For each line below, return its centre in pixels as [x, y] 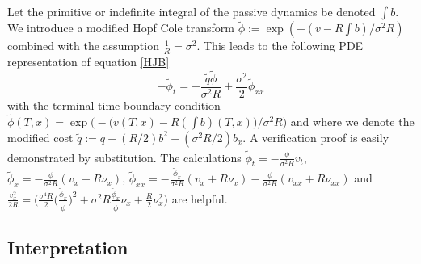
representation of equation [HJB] [88, 62]
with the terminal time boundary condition [114, 105]
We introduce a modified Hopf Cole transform [121, 28]
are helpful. [200, 198]
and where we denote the [352, 121]
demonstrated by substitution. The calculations [124, 157]
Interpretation [68, 247]
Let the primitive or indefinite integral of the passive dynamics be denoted [192, 11]
